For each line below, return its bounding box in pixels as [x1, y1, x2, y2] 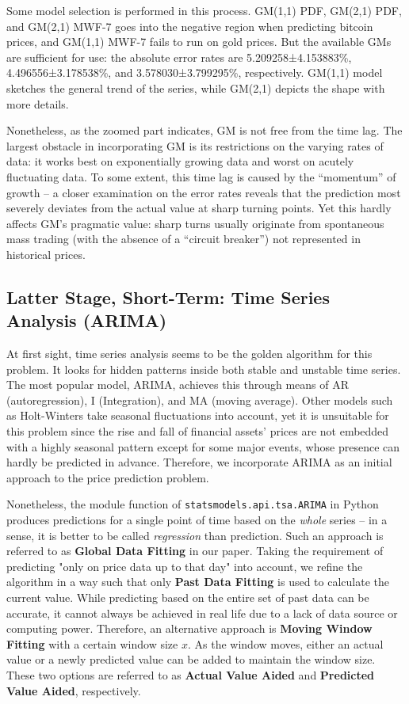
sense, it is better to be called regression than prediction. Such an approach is [6, 527, 384, 543]
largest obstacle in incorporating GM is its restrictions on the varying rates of [6, 137, 384, 154]
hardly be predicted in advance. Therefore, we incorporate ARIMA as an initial [6, 454, 392, 470]
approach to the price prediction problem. [6, 469, 209, 485]
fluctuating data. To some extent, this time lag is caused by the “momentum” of [6, 168, 396, 185]
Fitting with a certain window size [6, 635, 178, 652]
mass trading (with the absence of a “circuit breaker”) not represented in [6, 230, 361, 247]
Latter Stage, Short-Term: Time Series [6, 284, 330, 309]
